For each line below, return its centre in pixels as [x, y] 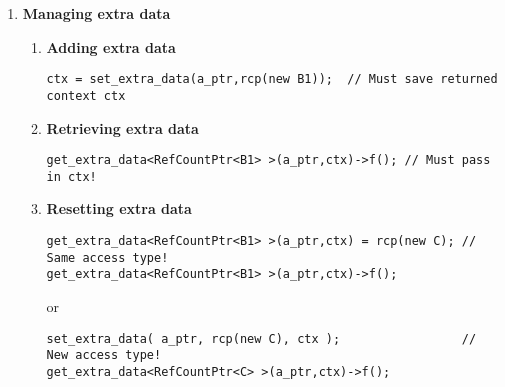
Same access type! [107, 257]
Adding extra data [111, 46]
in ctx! [71, 176]
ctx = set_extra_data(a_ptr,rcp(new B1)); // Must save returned [272, 79]
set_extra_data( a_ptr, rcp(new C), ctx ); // [261, 338]
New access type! [104, 355]
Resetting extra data [119, 208]
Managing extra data [96, 13]
